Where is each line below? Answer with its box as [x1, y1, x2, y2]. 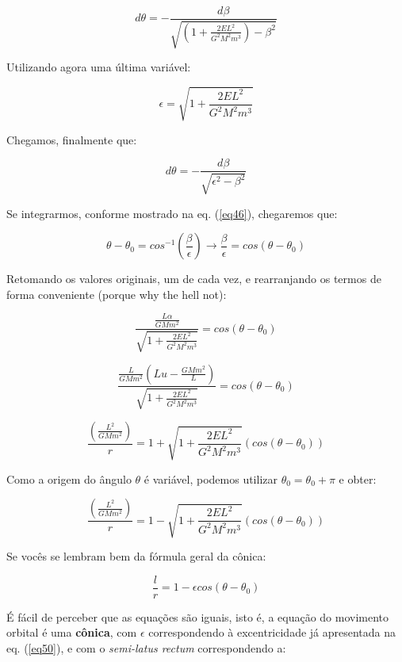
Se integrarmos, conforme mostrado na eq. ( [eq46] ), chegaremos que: [6, 205, 338, 221]
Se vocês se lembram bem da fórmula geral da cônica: [6, 548, 266, 564]
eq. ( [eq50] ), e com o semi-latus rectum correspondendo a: [6, 640, 286, 656]
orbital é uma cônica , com [6, 624, 137, 641]
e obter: [339, 470, 377, 487]
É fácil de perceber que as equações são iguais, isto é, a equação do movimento [6, 608, 389, 625]
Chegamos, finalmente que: [6, 131, 137, 147]
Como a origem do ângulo [6, 470, 132, 487]
